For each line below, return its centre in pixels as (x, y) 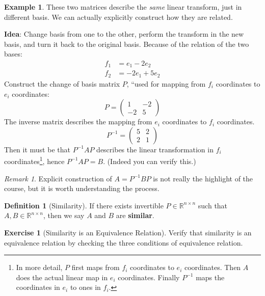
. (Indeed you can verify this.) (150, 161)
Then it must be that (37, 149)
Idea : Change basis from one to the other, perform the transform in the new (124, 34)
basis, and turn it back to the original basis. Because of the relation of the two (127, 44)
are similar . (135, 215)
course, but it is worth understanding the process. (82, 188)
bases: (13, 54)
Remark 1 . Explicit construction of (58, 178)
